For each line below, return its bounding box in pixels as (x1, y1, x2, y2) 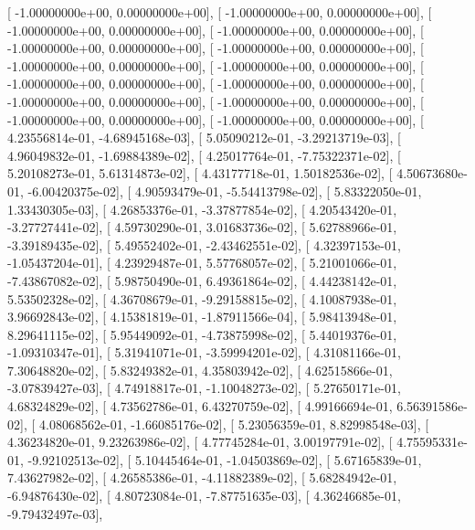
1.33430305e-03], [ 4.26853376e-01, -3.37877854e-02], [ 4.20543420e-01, (7, 199, 397, 218)
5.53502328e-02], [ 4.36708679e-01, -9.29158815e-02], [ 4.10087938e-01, (7, 289, 397, 308)
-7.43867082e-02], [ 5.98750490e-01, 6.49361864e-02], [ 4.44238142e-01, (7, 270, 397, 290)
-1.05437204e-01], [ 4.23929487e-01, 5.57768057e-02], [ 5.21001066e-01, (7, 253, 397, 272)
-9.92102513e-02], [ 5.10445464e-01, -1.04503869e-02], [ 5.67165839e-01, (27, 450, 422, 469)
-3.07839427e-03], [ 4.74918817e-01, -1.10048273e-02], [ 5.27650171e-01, (7, 378, 401, 397)
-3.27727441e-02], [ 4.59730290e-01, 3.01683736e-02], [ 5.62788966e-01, (7, 217, 397, 237)
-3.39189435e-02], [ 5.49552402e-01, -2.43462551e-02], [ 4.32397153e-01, (7, 235, 401, 254)
